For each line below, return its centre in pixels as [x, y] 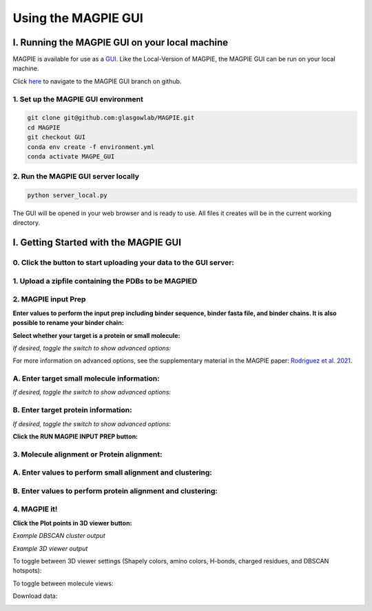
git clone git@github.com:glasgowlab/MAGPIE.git [111, 118]
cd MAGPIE [44, 127]
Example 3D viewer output [50, 548]
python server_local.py [68, 196]
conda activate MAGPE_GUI [71, 156]
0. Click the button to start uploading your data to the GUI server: [123, 263]
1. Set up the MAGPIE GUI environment [78, 99]
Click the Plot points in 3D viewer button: [72, 523]
